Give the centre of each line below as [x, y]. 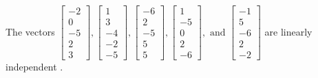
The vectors [30, 31]
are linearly [288, 31]
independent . [34, 67]
